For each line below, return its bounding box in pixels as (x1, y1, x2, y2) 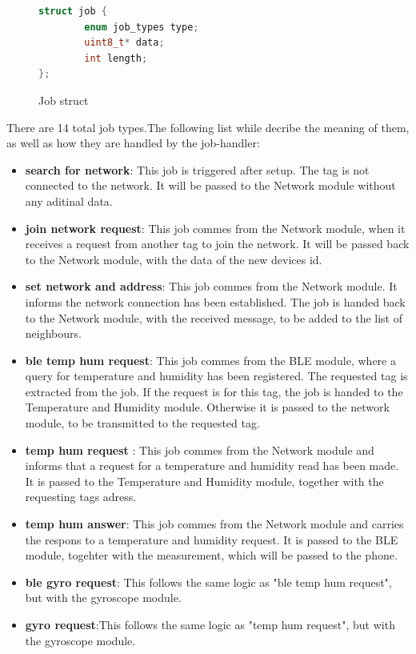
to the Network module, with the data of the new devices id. (25, 251, 322, 267)
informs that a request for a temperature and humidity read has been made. (25, 457, 399, 474)
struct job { (38, 6, 107, 17)
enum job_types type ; (84, 21, 199, 33)
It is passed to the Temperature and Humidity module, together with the (25, 472, 384, 489)
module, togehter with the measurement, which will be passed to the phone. (25, 547, 398, 564)
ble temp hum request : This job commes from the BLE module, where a (25, 351, 396, 368)
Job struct (38, 91, 89, 108)
